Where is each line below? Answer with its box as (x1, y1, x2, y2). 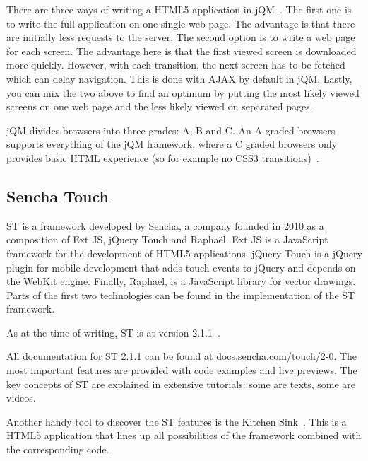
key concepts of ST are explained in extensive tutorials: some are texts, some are (6, 376, 356, 391)
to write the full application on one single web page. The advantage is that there (6, 16, 355, 30)
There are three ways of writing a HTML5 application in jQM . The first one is (6, 2, 352, 16)
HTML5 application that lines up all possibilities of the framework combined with (6, 428, 362, 443)
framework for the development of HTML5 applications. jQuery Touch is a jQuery (6, 245, 362, 260)
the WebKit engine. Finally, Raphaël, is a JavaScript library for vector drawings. (6, 274, 356, 288)
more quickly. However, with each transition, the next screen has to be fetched (6, 57, 345, 72)
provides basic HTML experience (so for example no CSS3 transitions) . (6, 150, 319, 165)
